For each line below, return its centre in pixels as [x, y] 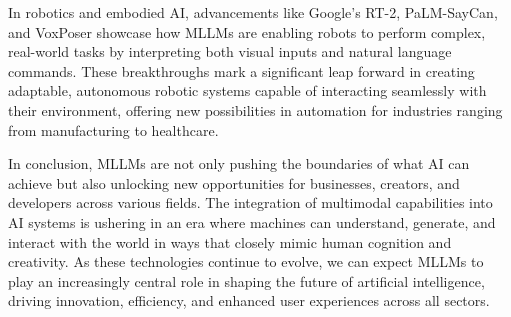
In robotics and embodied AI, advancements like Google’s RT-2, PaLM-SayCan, [253, 12]
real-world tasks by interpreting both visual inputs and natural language [230, 51]
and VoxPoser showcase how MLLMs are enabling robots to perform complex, [247, 31]
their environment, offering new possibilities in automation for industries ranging [255, 109]
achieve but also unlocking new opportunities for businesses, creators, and [234, 182]
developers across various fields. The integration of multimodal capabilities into [250, 202]
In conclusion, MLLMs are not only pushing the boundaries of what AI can [239, 163]
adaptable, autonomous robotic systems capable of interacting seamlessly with [247, 90]
